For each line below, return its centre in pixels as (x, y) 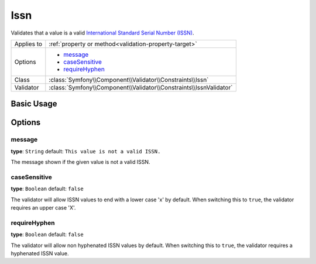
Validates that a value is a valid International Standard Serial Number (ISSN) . (102, 33)
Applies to (28, 44)
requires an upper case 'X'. (43, 208)
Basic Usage (34, 104)
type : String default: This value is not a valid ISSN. (86, 151)
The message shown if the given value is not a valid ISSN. (80, 162)
